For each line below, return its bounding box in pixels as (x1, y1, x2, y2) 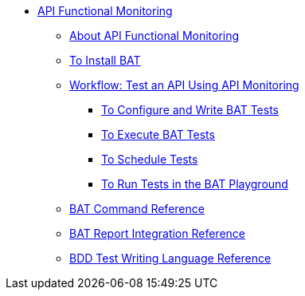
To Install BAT (69, 53, 141, 67)
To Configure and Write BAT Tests (101, 103, 279, 116)
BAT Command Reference (69, 202, 205, 215)
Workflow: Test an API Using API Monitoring (69, 78, 299, 92)
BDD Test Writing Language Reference (69, 251, 272, 265)
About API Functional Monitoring (69, 29, 240, 42)
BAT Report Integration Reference (69, 227, 246, 240)
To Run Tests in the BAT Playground (101, 177, 288, 191)
